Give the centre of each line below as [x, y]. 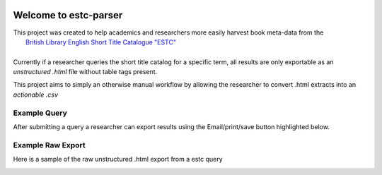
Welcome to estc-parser [68, 15]
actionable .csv [36, 95]
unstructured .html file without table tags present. [85, 72]
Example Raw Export [49, 145]
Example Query [40, 113]
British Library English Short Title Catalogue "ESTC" [101, 42]
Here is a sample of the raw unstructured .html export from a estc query [118, 159]
